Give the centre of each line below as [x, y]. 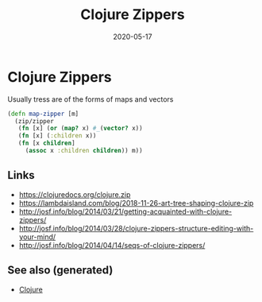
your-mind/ [37, 237]
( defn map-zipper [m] [43, 114]
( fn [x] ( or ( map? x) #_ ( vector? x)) [81, 129]
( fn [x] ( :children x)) [57, 136]
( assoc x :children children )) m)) [84, 151]
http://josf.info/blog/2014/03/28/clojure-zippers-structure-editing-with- [136, 228]
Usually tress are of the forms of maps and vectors [91, 99]
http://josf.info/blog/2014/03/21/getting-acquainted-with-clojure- [125, 211]
